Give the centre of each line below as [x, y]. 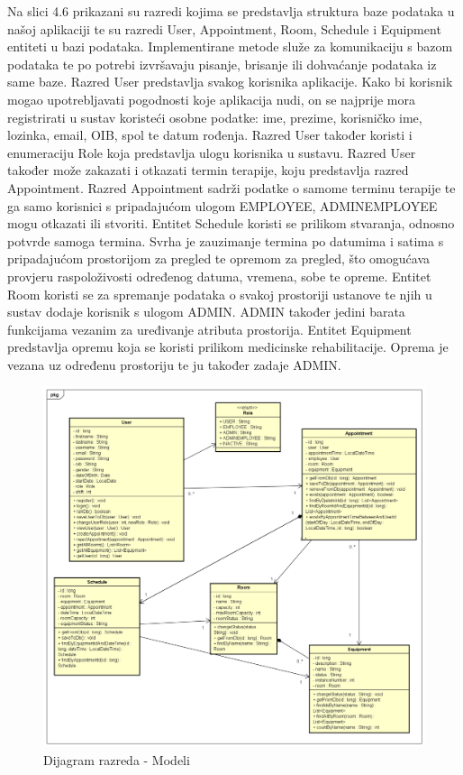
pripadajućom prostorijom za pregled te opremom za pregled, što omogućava [218, 258]
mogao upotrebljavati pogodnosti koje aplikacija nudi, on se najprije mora [212, 99]
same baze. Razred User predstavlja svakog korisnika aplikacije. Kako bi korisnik [230, 82]
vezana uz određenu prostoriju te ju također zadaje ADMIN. [174, 364]
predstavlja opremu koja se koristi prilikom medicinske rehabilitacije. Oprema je [228, 347]
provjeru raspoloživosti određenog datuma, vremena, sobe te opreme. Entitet [219, 276]
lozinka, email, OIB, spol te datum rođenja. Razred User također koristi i [210, 135]
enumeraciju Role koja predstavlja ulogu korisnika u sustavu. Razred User [212, 152]
